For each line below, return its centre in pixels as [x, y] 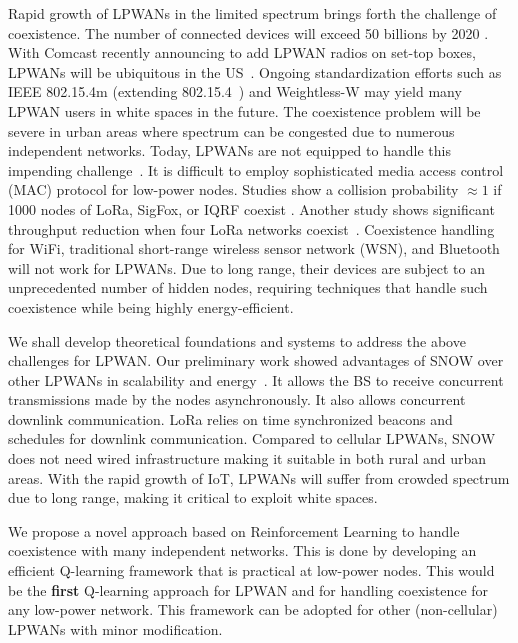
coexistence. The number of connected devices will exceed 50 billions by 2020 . [248, 32]
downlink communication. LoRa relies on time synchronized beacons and [230, 418]
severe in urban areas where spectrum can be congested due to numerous [231, 130]
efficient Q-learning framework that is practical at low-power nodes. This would [251, 570]
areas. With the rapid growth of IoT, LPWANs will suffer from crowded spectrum [259, 477]
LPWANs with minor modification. [115, 628]
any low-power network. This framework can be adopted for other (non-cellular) [253, 609]
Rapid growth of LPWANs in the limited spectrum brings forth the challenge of [252, 13]
